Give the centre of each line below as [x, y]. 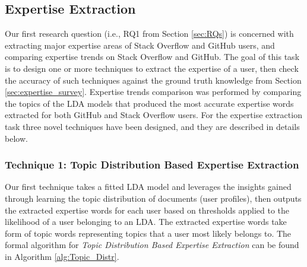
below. [16, 138]
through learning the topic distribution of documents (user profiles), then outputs [153, 198]
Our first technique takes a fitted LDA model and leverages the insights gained [148, 187]
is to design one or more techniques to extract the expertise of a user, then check [152, 68]
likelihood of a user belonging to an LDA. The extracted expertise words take [146, 222]
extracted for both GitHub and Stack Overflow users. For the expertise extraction [153, 115]
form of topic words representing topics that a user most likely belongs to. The [148, 233]
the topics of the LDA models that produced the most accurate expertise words [149, 103]
